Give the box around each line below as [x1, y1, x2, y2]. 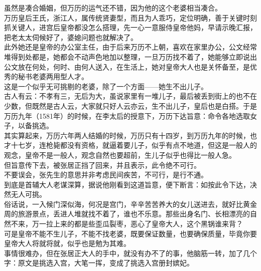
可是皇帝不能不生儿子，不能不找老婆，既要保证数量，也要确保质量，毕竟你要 [4, 228, 257, 238]
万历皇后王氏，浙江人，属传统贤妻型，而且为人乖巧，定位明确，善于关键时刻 [4, 12, 257, 23]
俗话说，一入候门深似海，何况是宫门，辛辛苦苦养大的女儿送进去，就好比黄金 [4, 198, 257, 209]
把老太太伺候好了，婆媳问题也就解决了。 [4, 32, 138, 42]
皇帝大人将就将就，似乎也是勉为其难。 [4, 238, 130, 248]
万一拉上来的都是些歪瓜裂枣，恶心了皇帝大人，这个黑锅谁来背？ [32, 218, 243, 229]
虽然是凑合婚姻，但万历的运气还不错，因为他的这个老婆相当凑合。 [4, 3, 222, 13]
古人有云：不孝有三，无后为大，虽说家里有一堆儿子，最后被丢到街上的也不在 [4, 91, 257, 101]
